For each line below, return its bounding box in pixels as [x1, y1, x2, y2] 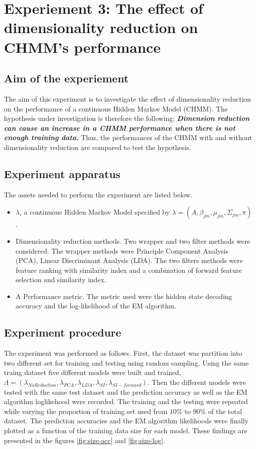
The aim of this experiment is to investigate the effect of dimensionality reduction [4, 93, 251, 104]
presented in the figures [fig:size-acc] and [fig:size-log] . [4, 435, 165, 445]
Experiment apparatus [4, 166, 121, 181]
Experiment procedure [4, 325, 121, 340]
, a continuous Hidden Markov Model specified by [19, 207, 170, 217]
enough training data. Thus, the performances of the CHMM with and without [4, 132, 252, 143]
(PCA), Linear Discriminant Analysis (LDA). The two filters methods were [15, 255, 243, 265]
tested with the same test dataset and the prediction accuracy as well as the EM [4, 386, 248, 397]
